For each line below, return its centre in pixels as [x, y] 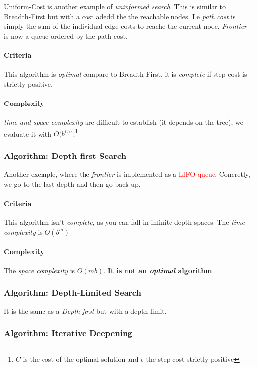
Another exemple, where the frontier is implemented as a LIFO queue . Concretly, [127, 174]
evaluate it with [28, 133]
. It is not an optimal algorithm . [159, 270]
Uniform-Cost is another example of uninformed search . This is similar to [115, 6]
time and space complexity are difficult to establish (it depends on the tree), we [124, 122]
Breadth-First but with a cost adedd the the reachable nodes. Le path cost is [120, 16]
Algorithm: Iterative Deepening [68, 333]
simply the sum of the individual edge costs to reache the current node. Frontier [125, 26]
